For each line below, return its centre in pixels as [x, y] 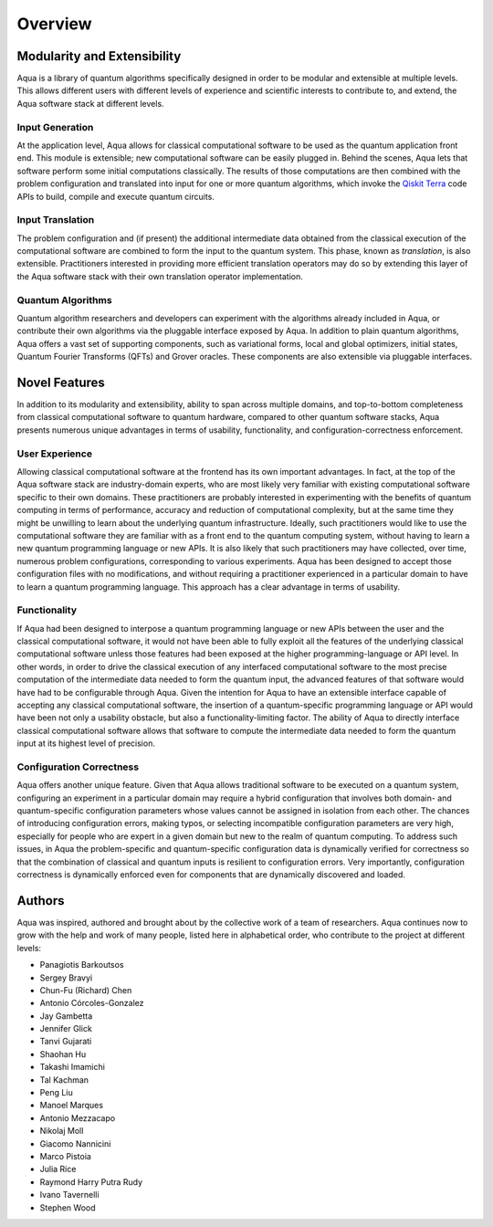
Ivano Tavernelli [69, 1195]
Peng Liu [56, 1093]
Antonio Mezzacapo [78, 1117]
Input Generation [55, 127]
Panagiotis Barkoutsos [82, 965]
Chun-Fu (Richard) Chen [86, 990]
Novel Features [61, 382]
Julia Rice [58, 1169]
